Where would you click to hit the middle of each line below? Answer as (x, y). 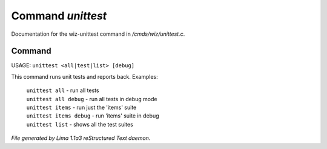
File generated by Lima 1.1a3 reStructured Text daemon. (81, 138)
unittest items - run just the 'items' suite (81, 108)
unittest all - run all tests (63, 90)
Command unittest (59, 16)
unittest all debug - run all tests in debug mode (92, 99)
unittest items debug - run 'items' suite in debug (93, 116)
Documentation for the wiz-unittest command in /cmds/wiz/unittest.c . (98, 34)
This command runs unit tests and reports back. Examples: (84, 76)
